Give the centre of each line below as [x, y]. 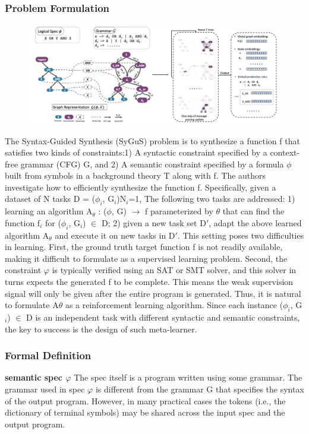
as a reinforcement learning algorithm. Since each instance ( [174, 305]
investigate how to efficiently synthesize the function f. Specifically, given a [141, 187]
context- [285, 152]
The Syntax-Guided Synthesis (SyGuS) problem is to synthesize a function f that [152, 140]
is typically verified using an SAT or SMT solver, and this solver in [174, 270]
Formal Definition [48, 355]
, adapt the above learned [255, 222]
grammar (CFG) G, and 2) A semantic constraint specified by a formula [152, 164]
